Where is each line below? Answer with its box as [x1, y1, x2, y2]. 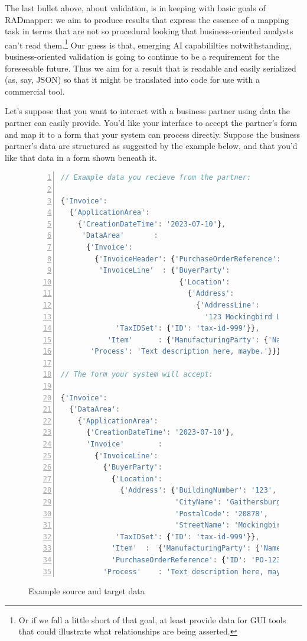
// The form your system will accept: [61, 370, 213, 379]
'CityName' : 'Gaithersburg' [175, 498, 285, 506]
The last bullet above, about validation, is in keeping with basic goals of [5, 2, 266, 14]
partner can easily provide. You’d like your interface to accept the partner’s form [5, 116, 298, 128]
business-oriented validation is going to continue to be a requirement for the [5, 50, 279, 63]
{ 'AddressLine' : [196, 300, 260, 309]
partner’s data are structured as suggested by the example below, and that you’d [5, 140, 298, 152]
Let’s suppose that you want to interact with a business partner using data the [5, 105, 290, 117]
